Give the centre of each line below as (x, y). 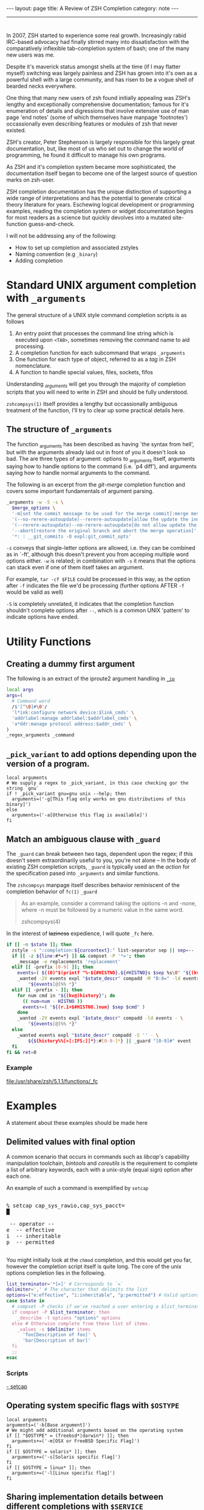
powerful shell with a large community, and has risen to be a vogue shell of (100, 80)
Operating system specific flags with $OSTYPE (93, 1405)
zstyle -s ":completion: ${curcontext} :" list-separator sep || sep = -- (103, 950)
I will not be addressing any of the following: (62, 236)
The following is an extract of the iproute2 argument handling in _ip (90, 678)
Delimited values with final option (71, 1142)
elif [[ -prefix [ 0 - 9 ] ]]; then (53, 967)
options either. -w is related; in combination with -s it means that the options (101, 561)
